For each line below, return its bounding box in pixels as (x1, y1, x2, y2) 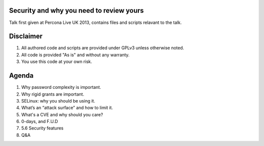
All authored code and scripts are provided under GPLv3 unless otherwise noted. (21, 45, 184, 51)
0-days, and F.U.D (21, 119, 58, 125)
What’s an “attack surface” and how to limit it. (21, 105, 113, 111)
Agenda (9, 71, 34, 80)
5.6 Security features (21, 125, 64, 131)
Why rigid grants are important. (21, 91, 85, 97)
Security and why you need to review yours (9, 6, 144, 15)
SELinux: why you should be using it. (21, 98, 95, 104)
